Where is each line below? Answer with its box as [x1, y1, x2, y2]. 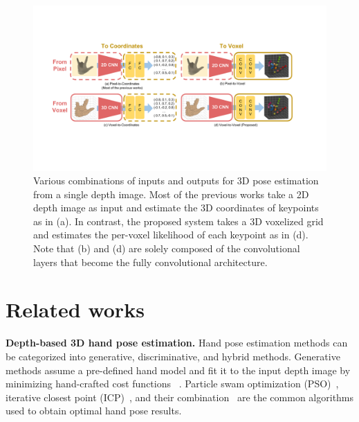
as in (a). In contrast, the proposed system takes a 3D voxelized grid [33, 213, 324, 228]
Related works [6, 295, 145, 324]
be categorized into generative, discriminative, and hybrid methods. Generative [6, 349, 340, 363]
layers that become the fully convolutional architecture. [33, 254, 268, 269]
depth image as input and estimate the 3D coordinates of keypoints [33, 200, 319, 215]
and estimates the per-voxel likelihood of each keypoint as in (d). [33, 227, 309, 242]
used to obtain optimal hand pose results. [6, 403, 182, 418]
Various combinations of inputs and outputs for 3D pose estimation [33, 173, 319, 188]
